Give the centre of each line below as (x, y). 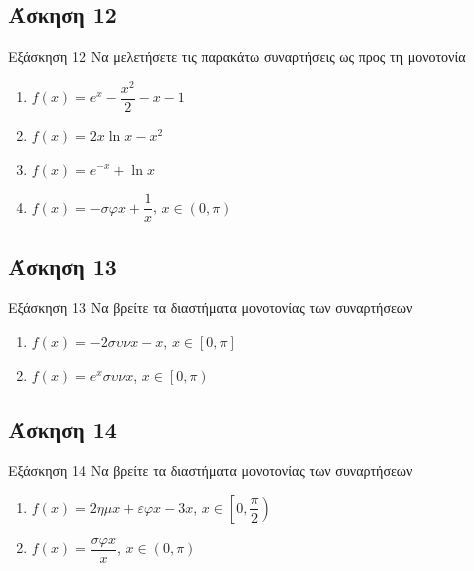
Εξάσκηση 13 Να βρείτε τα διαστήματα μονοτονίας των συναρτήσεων (210, 307)
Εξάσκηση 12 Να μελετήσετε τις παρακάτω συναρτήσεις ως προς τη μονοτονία (237, 56)
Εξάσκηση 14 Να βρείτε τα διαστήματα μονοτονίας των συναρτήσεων (210, 470)
